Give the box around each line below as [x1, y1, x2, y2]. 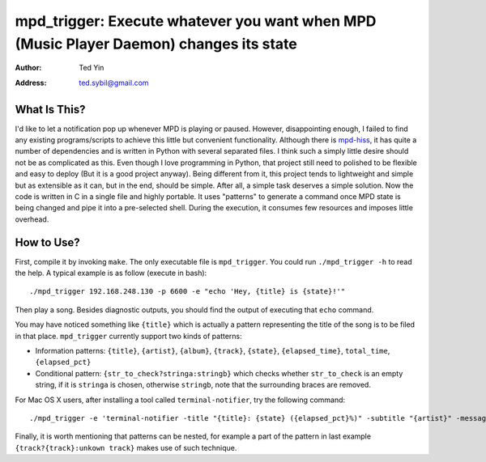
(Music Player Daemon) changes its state [15, 35, 297, 53]
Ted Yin [79, 63, 104, 73]
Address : [15, 78, 47, 87]
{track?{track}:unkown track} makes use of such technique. [15, 443, 237, 452]
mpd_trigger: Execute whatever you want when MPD [15, 12, 377, 30]
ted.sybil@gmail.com [79, 78, 149, 87]
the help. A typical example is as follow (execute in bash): [15, 268, 207, 278]
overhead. [15, 214, 49, 224]
